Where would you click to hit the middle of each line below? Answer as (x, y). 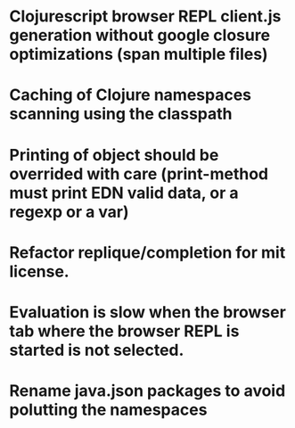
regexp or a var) (69, 212)
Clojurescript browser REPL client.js (145, 16)
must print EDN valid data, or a (124, 193)
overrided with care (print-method (139, 173)
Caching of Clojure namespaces (131, 95)
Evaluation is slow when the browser (148, 312)
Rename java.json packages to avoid (147, 391)
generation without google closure (139, 35)
